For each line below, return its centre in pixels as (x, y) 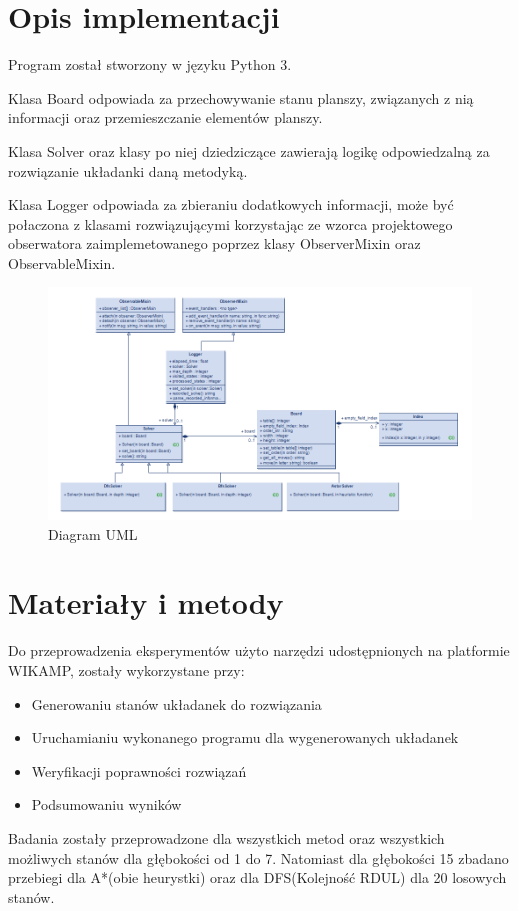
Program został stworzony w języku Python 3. (150, 64)
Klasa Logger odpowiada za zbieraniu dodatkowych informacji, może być (231, 204)
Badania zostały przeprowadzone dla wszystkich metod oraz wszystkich (226, 837)
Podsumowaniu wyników (106, 804)
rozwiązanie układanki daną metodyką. (128, 170)
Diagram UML (93, 533)
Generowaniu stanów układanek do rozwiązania (176, 703)
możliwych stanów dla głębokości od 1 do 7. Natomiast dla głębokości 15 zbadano (258, 857)
